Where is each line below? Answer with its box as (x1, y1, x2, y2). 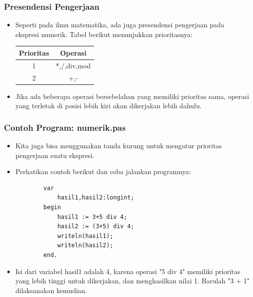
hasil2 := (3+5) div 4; (57, 223, 135, 230)
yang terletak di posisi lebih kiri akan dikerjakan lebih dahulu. (15, 100, 202, 111)
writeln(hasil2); (57, 242, 114, 249)
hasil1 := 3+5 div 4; (57, 213, 127, 220)
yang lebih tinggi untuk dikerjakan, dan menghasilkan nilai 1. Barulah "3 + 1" (15, 276, 250, 286)
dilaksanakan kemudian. (15, 285, 87, 295)
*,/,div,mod (56, 60, 91, 70)
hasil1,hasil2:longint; (57, 194, 135, 201)
